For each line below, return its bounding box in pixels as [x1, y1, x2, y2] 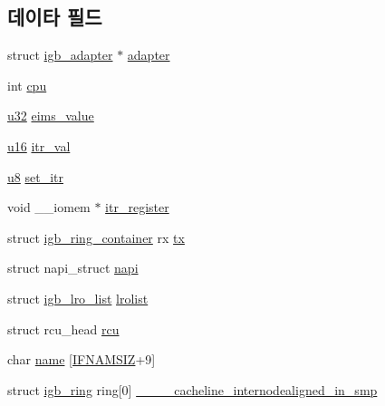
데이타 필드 [7, 3, 102, 31]
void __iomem [7, 198, 91, 217]
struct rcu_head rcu [7, 319, 120, 338]
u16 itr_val [7, 136, 71, 155]
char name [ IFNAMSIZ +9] [7, 350, 156, 369]
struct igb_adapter [7, 45, 113, 64]
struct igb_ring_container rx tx [7, 227, 185, 246]
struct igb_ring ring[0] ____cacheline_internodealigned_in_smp [7, 380, 378, 399]
